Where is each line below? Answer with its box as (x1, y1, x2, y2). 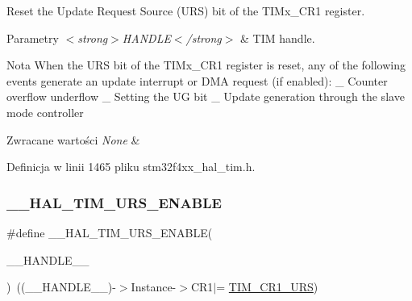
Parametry (6, 29, 59, 46)
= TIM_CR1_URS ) (216, 278, 318, 295)
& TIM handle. (240, 29, 315, 46)
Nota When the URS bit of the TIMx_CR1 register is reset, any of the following (6, 56, 406, 73)
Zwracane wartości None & (6, 131, 140, 148)
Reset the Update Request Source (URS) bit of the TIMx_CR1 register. (6, 2, 365, 19)
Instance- (131, 278, 177, 295)
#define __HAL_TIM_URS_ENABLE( (6, 224, 213, 240)
